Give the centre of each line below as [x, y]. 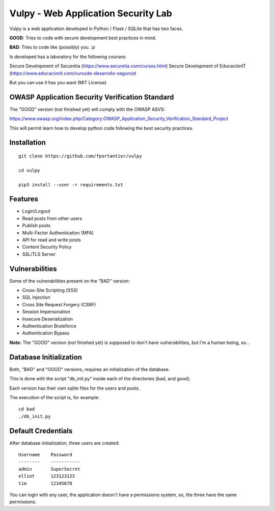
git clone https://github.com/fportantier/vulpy [80, 156]
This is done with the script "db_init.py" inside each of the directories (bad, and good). [100, 379]
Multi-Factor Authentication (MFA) [58, 233]
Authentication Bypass [46, 333]
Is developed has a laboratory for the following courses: [68, 57]
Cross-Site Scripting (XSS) [50, 290]
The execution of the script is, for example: [54, 397]
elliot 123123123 [47, 476]
